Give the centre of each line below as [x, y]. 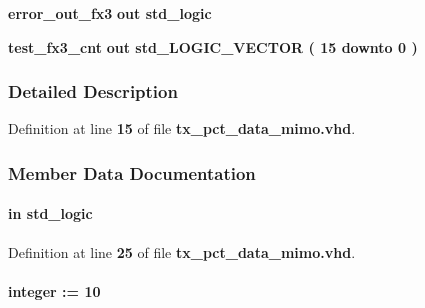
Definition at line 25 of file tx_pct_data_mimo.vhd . [182, 251]
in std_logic [50, 213]
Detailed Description [93, 91]
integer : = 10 [54, 290]
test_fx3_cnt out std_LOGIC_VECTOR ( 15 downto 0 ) [213, 46]
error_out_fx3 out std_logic [110, 13]
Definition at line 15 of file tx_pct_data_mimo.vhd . [182, 128]
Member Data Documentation [132, 172]
